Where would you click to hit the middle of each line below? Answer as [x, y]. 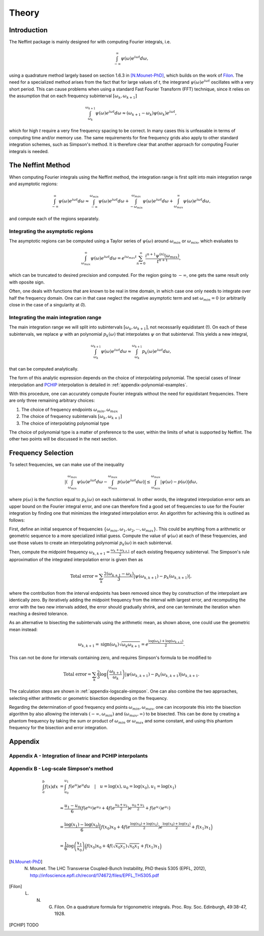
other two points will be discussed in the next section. [63, 439]
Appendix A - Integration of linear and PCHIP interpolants [78, 756]
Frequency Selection [41, 453]
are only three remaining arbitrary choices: [52, 400]
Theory [24, 13]
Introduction [28, 30]
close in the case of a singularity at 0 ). [48, 305]
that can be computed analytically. [44, 369]
